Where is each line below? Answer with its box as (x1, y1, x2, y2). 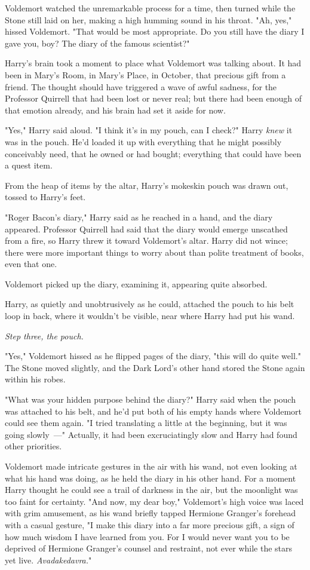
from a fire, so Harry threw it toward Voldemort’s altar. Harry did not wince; (5, 234, 288, 247)
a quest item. (5, 159, 53, 171)
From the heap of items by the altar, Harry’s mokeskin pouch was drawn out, (5, 179, 288, 191)
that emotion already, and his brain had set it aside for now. (5, 103, 226, 116)
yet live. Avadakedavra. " (5, 553, 92, 566)
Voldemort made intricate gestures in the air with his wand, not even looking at (5, 460, 297, 472)
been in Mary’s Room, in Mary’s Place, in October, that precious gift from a (5, 68, 286, 81)
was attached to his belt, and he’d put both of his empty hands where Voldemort (5, 404, 302, 417)
